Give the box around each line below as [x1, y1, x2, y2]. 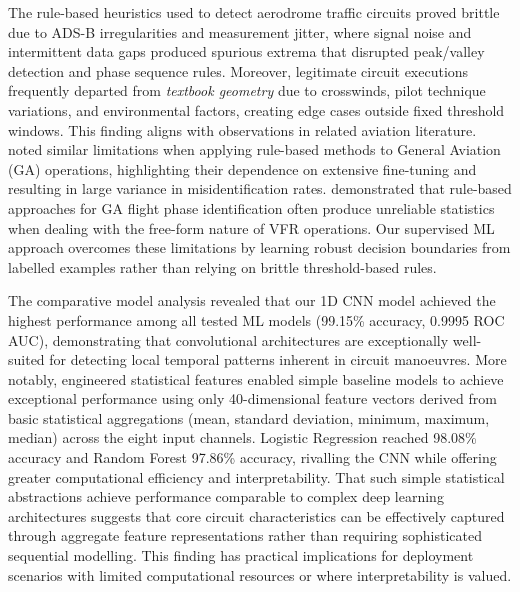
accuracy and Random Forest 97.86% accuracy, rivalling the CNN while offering [8, 447, 497, 468]
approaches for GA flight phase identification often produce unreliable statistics [8, 197, 495, 218]
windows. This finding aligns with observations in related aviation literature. [8, 119, 477, 140]
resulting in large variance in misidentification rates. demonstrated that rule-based [8, 178, 512, 199]
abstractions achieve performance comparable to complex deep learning [8, 486, 444, 507]
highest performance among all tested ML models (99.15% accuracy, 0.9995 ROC [8, 309, 505, 330]
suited [8, 349, 45, 370]
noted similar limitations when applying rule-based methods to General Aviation [8, 139, 501, 160]
